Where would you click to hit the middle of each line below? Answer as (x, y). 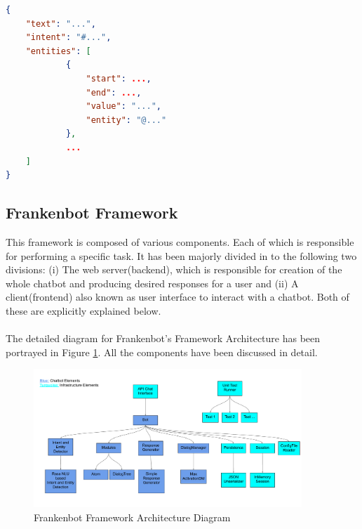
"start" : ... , (119, 78)
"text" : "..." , (61, 24)
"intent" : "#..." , (68, 38)
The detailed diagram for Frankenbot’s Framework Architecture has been (163, 338)
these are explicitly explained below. (83, 310)
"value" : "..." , (123, 106)
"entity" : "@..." (126, 120)
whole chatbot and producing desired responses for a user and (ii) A (152, 283)
